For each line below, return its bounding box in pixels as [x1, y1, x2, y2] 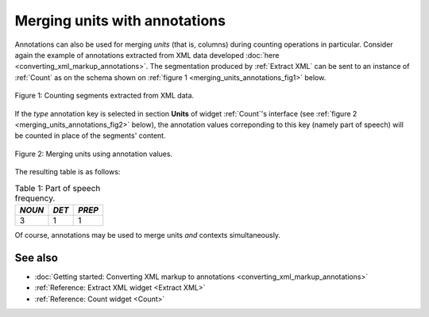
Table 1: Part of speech [14, 182, 101, 193]
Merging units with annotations [14, 12, 226, 29]
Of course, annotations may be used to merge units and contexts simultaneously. [14, 230, 281, 239]
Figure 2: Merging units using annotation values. [14, 149, 173, 158]
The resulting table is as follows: [14, 167, 121, 177]
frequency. [14, 193, 56, 204]
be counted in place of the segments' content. [14, 131, 166, 140]
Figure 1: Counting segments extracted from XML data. [14, 91, 195, 101]
